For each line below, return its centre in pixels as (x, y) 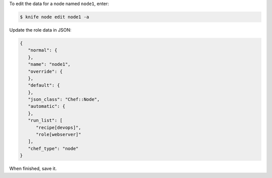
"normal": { (43, 50)
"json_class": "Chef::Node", (64, 100)
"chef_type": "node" (53, 148)
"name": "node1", (49, 64)
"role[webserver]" (59, 135)
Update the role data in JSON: (40, 30)
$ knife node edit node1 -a (54, 17)
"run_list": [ (45, 121)
